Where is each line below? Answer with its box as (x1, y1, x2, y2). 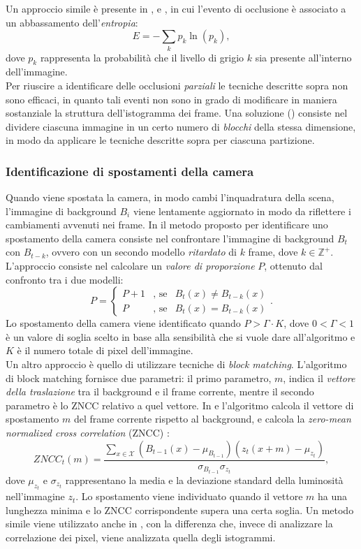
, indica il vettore (283, 370, 355, 385)
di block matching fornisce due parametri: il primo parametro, (6, 370, 272, 385)
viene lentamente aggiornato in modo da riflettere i (133, 203, 351, 218)
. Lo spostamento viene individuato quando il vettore (75, 489, 303, 504)
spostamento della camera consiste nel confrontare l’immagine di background (6, 230, 334, 245)
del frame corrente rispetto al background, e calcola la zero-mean (74, 411, 351, 426)
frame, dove (248, 244, 298, 259)
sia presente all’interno (255, 50, 352, 64)
